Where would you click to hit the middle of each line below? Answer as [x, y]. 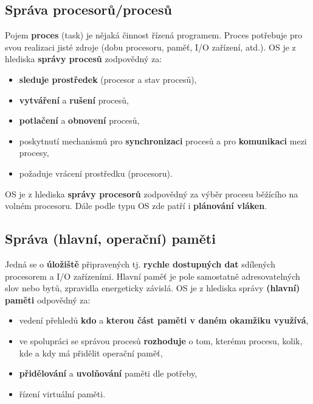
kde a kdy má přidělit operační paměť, [91, 353]
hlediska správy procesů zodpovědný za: [84, 59]
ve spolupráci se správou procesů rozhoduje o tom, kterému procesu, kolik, [161, 340]
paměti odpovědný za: [48, 299]
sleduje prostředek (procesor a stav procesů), [108, 79]
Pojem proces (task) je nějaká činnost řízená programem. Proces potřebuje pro [154, 35]
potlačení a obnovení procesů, [79, 120]
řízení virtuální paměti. [62, 393]
